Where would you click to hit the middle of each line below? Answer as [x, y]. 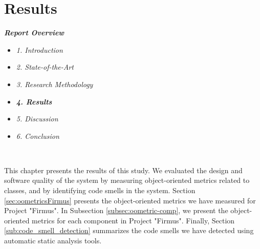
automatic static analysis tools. [53, 241]
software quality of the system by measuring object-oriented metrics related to [127, 180]
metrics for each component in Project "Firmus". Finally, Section [133, 220]
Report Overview [34, 33]
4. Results [34, 101]
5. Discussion [37, 119]
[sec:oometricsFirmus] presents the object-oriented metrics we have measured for [130, 200]
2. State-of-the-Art [45, 67]
